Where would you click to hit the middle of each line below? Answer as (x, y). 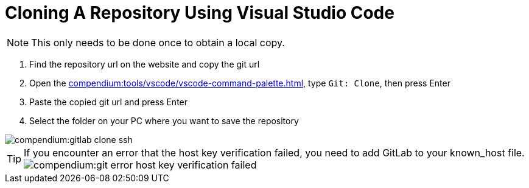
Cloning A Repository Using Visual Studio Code (200, 13)
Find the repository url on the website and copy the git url (145, 64)
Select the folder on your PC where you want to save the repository (164, 120)
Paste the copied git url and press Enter (109, 102)
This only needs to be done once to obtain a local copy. (158, 42)
